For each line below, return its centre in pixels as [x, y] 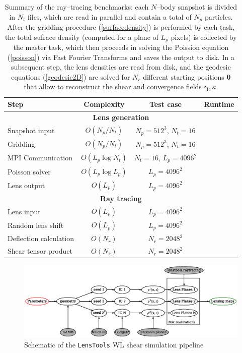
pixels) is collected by [204, 37]
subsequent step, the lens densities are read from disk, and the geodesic [121, 67]
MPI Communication [40, 158]
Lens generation [121, 117]
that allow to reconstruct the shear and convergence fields [113, 86]
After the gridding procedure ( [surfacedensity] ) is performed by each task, [121, 27]
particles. [219, 16]
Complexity [104, 104]
